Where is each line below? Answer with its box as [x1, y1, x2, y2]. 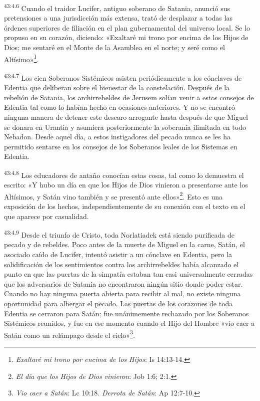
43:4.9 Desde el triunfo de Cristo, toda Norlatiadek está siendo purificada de [4, 228, 234, 240]
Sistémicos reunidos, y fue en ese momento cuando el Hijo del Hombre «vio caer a [4, 318, 255, 328]
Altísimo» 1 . [4, 52, 39, 64]
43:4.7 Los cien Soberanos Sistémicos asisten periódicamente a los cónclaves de [4, 71, 242, 83]
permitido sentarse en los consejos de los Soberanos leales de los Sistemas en [4, 141, 237, 151]
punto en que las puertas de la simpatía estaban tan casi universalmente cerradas [4, 269, 253, 279]
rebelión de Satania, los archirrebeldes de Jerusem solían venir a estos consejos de [4, 92, 254, 102]
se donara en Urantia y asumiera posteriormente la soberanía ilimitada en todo [4, 121, 246, 132]
